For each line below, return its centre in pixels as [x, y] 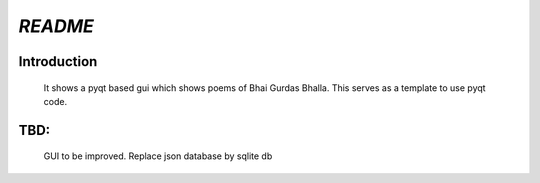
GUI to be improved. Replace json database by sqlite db [158, 156]
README [56, 26]
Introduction [58, 61]
